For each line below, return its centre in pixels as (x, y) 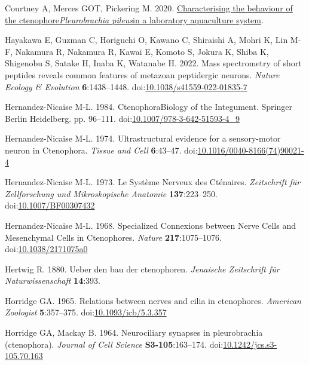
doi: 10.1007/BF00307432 (50, 205)
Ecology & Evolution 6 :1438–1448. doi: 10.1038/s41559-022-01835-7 (126, 86)
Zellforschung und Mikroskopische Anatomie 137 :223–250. (111, 193)
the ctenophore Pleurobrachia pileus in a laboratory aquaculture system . (134, 19)
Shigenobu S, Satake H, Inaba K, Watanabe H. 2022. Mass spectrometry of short (153, 63)
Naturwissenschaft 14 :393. (53, 280)
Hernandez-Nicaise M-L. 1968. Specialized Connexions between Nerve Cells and (150, 225)
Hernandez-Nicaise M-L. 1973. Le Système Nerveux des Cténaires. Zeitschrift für (153, 182)
